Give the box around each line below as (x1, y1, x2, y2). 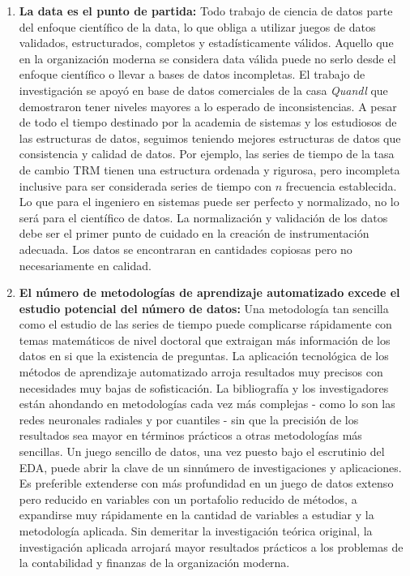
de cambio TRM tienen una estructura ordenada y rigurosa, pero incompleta (19, 161, 400, 178)
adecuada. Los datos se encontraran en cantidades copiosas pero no (19, 240, 352, 257)
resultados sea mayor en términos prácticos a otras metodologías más (19, 427, 362, 444)
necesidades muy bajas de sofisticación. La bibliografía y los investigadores (19, 379, 389, 396)
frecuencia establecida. (285, 177, 397, 194)
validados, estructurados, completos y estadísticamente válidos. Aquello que (19, 34, 394, 51)
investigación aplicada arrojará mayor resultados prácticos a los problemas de (19, 538, 404, 555)
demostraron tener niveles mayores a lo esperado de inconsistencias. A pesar (19, 97, 397, 114)
